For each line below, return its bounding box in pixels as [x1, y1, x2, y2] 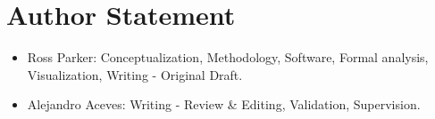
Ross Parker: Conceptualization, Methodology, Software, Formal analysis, [27, 48, 429, 67]
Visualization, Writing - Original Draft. [27, 65, 243, 83]
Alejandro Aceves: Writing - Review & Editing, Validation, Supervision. [27, 95, 421, 114]
